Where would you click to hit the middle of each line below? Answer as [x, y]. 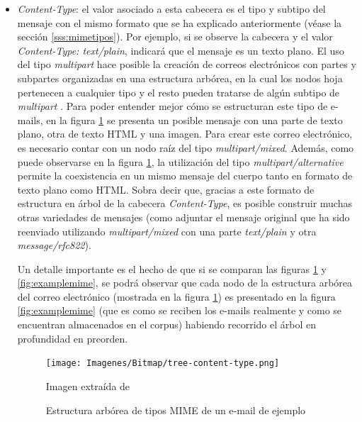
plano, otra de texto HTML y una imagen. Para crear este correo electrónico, [185, 134]
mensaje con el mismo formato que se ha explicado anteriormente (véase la [180, 22]
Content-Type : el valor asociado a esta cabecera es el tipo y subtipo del [171, 9]
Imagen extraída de [88, 385]
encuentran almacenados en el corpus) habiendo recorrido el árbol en [166, 324]
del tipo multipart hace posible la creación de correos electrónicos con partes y [187, 64]
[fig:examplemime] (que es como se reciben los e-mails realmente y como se [180, 310]
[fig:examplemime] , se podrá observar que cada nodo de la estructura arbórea [185, 283]
